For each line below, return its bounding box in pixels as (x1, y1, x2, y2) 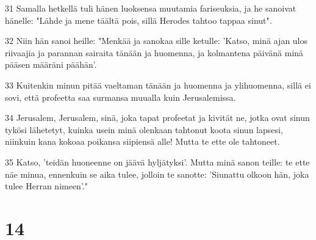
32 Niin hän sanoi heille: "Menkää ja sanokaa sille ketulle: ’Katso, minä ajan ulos (5, 34, 308, 47)
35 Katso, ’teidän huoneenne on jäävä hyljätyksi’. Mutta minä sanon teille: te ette (5, 155, 310, 168)
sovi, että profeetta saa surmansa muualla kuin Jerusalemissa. (5, 90, 236, 103)
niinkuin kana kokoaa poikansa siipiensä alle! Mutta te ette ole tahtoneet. (5, 135, 280, 148)
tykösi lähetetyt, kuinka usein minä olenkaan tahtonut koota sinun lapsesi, (5, 123, 283, 136)
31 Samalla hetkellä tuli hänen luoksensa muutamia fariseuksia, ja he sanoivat (5, 2, 296, 14)
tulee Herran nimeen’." (5, 180, 88, 192)
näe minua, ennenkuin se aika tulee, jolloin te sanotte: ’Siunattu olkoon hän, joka (5, 167, 309, 180)
